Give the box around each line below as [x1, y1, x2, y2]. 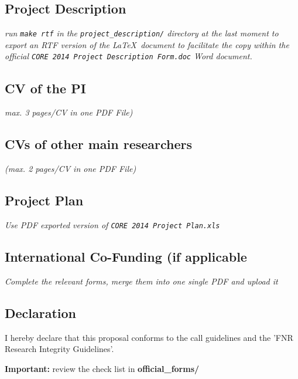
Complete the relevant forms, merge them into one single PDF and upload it [5, 275, 278, 287]
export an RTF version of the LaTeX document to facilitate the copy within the [5, 38, 289, 50]
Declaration [5, 303, 77, 322]
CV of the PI [5, 79, 86, 97]
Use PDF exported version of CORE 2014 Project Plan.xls [5, 218, 220, 231]
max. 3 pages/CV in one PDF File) [5, 106, 133, 119]
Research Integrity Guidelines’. [5, 343, 114, 355]
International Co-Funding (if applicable [5, 247, 247, 265]
